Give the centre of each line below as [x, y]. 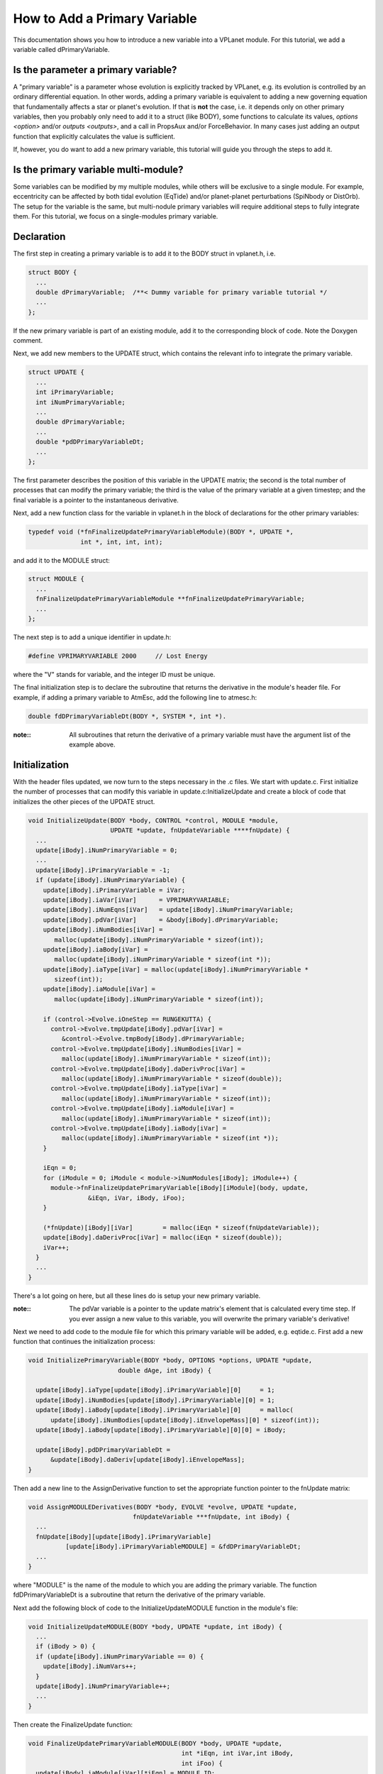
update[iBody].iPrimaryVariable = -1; [103, 870]
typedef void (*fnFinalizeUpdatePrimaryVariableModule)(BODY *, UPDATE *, [161, 532]
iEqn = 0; [60, 1168]
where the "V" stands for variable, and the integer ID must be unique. [114, 674]
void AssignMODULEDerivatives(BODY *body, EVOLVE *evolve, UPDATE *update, [163, 1507]
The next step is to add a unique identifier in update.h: [92, 637]
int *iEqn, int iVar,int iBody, [238, 1753]
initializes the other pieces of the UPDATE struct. [84, 801]
